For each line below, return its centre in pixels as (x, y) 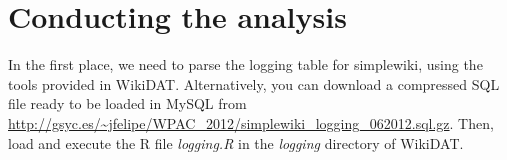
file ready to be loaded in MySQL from (127, 103)
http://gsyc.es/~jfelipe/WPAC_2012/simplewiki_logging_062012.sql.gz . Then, (251, 122)
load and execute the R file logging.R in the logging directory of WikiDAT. (236, 142)
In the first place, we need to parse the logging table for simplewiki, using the (245, 64)
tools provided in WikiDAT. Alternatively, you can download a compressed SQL (254, 83)
